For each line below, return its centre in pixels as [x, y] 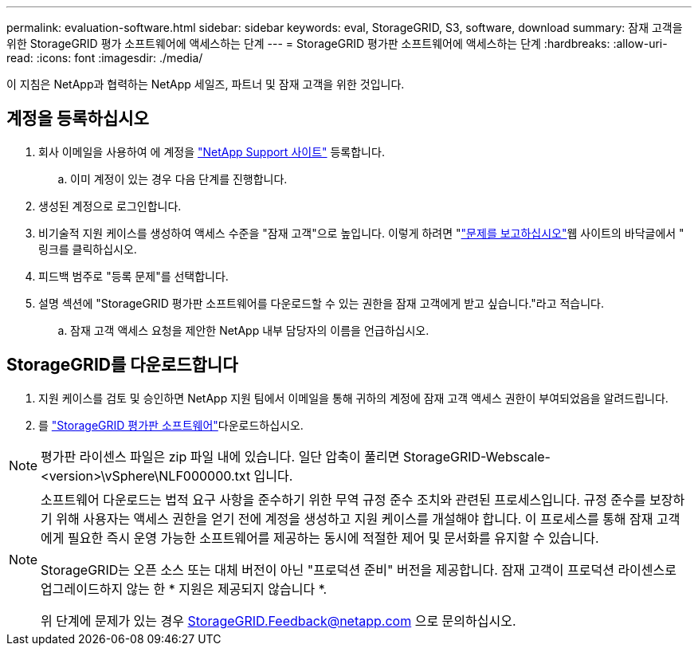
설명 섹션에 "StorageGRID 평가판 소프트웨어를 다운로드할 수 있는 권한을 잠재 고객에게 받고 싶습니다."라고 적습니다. [322, 303]
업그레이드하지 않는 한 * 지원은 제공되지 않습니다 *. [184, 589]
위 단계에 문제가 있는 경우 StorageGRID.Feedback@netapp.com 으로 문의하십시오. [278, 621]
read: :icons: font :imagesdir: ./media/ [105, 58]
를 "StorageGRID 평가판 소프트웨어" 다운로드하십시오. [171, 425]
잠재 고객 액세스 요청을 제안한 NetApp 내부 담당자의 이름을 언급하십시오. [250, 330]
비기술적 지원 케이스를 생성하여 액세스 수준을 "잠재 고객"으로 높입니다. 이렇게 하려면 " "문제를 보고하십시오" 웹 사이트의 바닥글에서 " [361, 233]
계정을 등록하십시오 [78, 119]
